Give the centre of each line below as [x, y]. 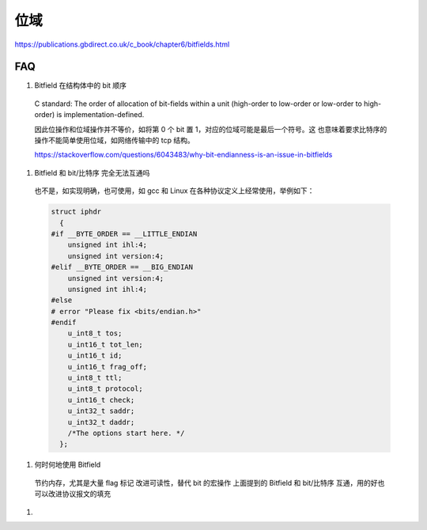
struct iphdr [76, 212]
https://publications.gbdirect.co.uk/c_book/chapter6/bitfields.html [122, 44]
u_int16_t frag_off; [108, 367]
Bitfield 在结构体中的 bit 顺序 [80, 85]
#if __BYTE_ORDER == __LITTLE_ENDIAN [124, 234]
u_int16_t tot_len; [106, 344]
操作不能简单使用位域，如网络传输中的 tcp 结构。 [114, 140]
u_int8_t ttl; [95, 378]
